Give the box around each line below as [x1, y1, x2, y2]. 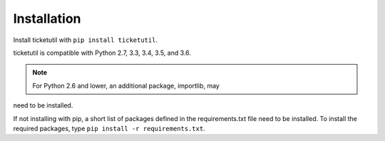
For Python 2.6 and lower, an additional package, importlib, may [32, 81, 220, 90]
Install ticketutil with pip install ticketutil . [13, 36, 158, 44]
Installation [13, 11, 81, 26]
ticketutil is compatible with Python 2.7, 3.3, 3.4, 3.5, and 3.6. [13, 48, 192, 57]
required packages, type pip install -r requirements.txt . [13, 124, 206, 132]
